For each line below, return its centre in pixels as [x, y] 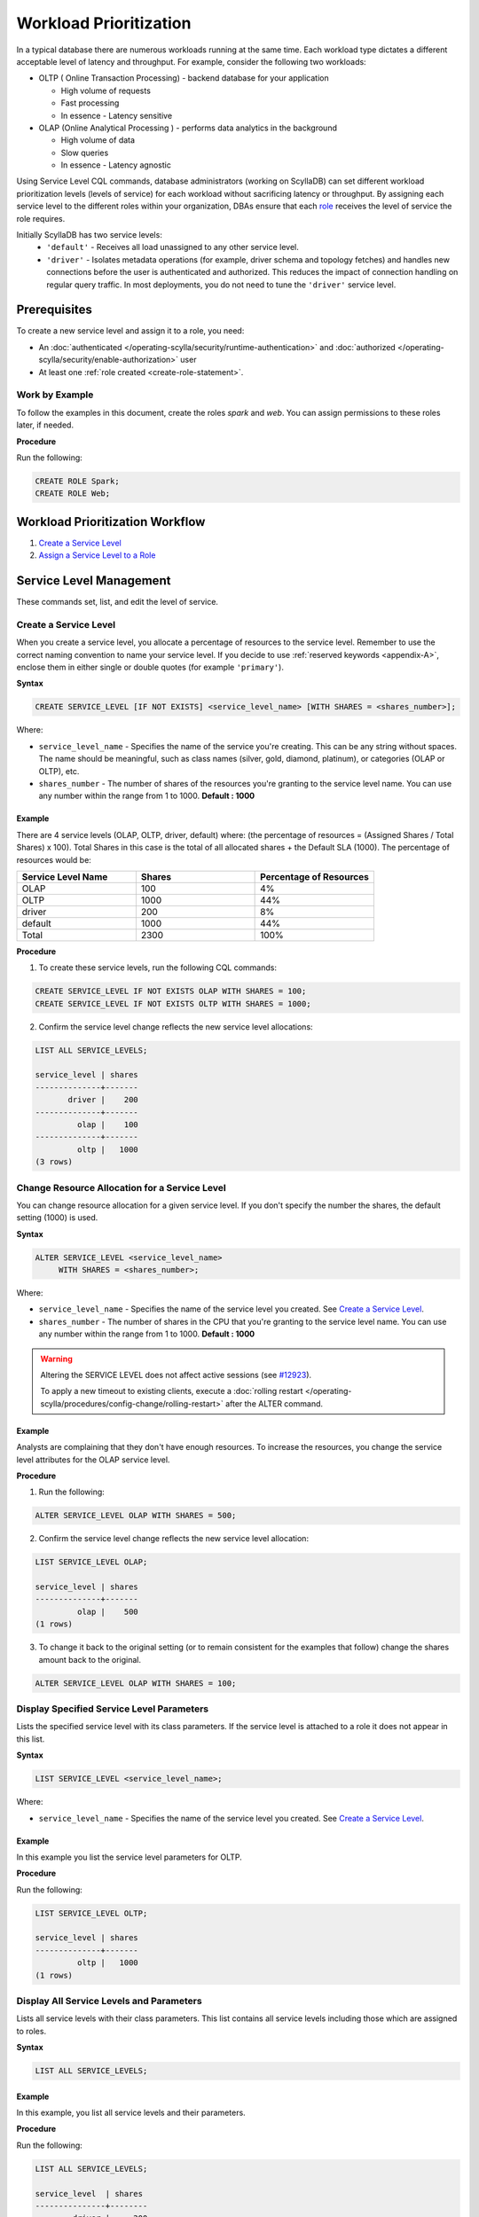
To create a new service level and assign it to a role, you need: [130, 331]
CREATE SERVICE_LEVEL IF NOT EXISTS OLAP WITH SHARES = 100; [171, 991]
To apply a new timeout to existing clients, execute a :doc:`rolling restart [172, 1391]
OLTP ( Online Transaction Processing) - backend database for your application [184, 78]
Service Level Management [94, 581]
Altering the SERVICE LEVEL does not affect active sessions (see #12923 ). [176, 1375]
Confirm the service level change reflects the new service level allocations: [176, 1026]
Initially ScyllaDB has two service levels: [90, 235]
